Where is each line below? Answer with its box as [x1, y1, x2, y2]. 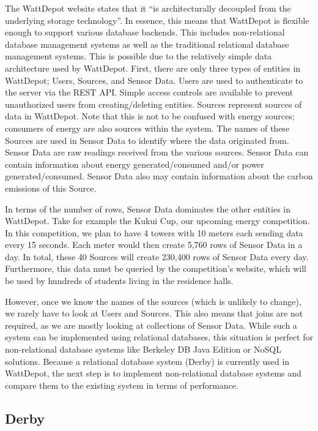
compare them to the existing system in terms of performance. [5, 378, 239, 391]
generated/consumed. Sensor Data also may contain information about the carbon [5, 170, 313, 182]
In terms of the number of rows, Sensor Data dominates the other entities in [5, 202, 291, 215]
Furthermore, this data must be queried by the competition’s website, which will [5, 262, 306, 275]
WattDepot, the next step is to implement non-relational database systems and [5, 367, 301, 380]
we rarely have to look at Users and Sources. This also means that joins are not [5, 307, 303, 320]
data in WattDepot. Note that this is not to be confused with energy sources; [5, 110, 295, 122]
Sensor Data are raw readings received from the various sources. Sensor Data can [5, 146, 309, 159]
